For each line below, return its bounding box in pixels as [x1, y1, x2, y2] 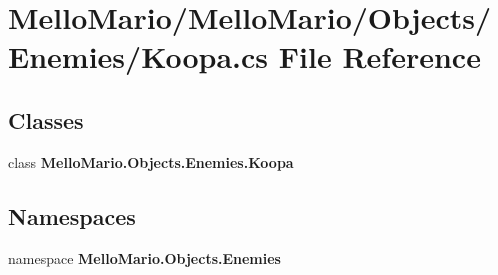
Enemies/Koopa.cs [8, 36, 269, 77]
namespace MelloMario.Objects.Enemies [8, 247, 281, 268]
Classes [8, 104, 84, 135]
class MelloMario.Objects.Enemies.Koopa [8, 151, 294, 172]
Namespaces [8, 200, 136, 231]
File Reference [278, 36, 481, 77]
